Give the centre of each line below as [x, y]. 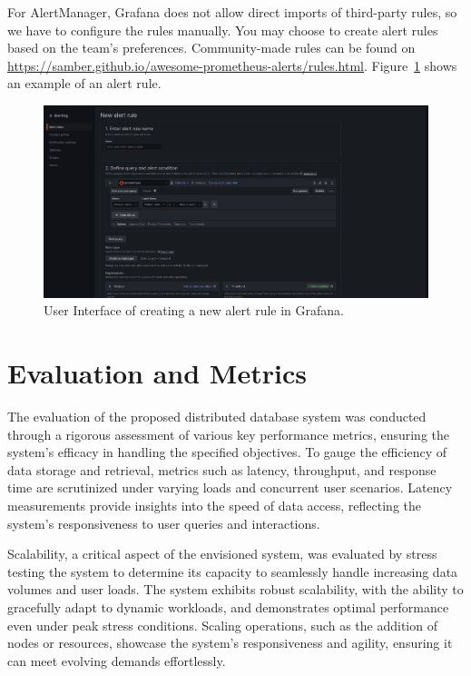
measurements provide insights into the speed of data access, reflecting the [214, 506]
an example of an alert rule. [84, 83]
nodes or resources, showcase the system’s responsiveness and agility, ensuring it [230, 643]
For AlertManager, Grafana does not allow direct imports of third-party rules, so [232, 12]
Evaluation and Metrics [157, 373]
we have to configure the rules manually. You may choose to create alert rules [223, 30]
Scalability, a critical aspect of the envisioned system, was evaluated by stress [222, 554]
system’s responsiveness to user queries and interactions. [164, 523]
